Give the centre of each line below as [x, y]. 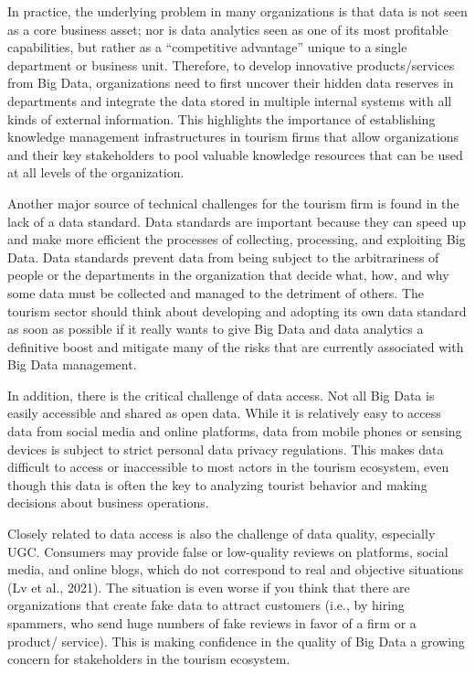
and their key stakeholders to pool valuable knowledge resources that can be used [235, 154]
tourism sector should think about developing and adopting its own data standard [237, 310]
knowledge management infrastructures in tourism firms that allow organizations [233, 137]
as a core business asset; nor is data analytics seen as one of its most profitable [228, 29]
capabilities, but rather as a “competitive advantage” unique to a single [207, 47]
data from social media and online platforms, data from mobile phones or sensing [235, 431]
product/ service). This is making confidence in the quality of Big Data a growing [236, 641]
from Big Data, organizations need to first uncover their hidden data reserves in [231, 83]
